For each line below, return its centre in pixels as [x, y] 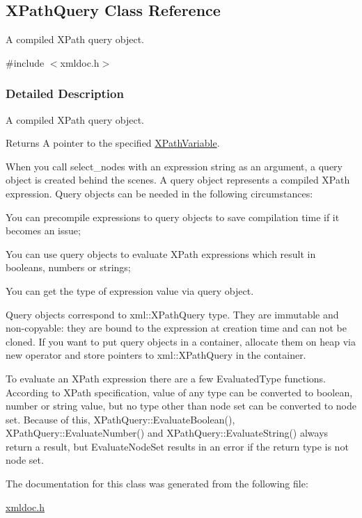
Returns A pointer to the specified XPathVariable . [113, 143]
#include [25, 62]
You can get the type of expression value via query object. [130, 290]
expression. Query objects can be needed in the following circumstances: [159, 193]
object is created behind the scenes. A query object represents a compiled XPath [178, 180]
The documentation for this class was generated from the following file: [157, 484]
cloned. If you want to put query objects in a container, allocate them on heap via [181, 341]
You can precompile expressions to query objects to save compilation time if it [173, 217]
